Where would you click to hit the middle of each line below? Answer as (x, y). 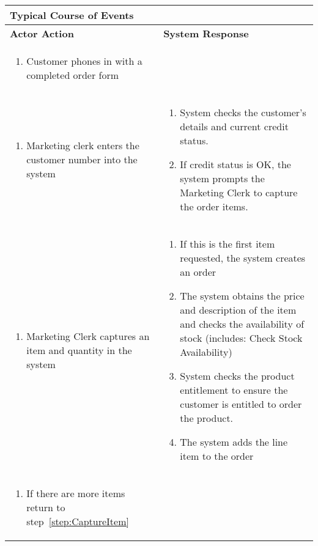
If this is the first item (227, 244)
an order (198, 272)
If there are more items (76, 493)
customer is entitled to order (241, 404)
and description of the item (238, 310)
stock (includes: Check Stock (241, 338)
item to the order (217, 456)
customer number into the (82, 159)
